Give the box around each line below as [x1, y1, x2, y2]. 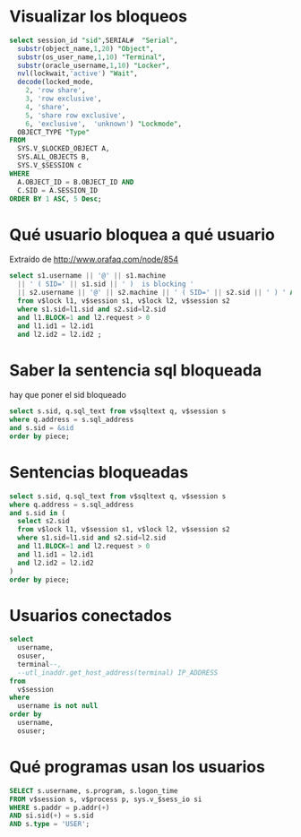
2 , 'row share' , [25, 86, 87, 95]
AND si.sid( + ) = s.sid [9, 811, 94, 821]
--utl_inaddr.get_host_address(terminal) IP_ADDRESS [17, 668, 219, 677]
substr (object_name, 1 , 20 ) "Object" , [17, 44, 154, 53]
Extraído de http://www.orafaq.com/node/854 [9, 254, 179, 265]
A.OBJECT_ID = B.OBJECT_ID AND [17, 177, 134, 186]
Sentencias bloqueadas [9, 462, 189, 482]
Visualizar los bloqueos [9, 6, 188, 27]
